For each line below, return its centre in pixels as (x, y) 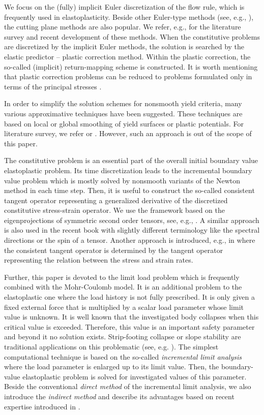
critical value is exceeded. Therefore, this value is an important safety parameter (129, 326)
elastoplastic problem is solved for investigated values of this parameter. (135, 376)
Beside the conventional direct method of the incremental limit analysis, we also (128, 386)
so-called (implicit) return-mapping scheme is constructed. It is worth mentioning (131, 66)
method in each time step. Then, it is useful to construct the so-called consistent (129, 190)
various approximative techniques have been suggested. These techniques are (123, 113)
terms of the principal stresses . (53, 86)
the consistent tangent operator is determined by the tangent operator (114, 250)
